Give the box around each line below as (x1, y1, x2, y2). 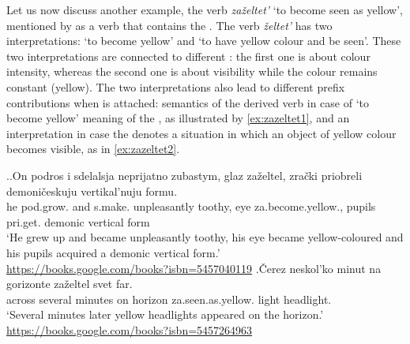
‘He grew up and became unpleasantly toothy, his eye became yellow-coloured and (6, 229, 404, 245)
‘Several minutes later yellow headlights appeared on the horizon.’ (6, 306, 324, 323)
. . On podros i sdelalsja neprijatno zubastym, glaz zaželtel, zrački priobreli (6, 166, 363, 183)
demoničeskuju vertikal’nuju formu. (6, 182, 178, 199)
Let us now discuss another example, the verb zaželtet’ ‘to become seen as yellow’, (6, 2, 403, 17)
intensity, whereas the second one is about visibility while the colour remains (6, 63, 378, 80)
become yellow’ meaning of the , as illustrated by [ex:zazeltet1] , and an (6, 110, 350, 126)
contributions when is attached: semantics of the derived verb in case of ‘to (6, 94, 369, 110)
